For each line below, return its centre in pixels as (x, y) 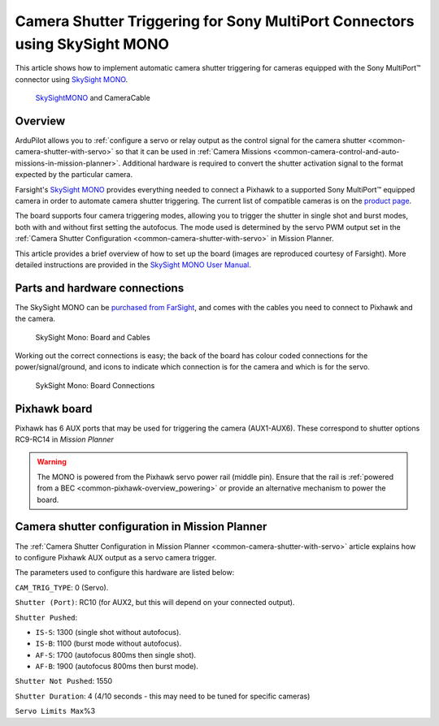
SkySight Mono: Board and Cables (93, 337)
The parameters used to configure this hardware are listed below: (125, 573)
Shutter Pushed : (46, 617)
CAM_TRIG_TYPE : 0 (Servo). (62, 587)
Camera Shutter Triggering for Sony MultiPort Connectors (215, 21)
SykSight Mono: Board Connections (95, 385)
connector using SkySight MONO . (72, 79)
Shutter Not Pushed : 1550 (64, 681)
